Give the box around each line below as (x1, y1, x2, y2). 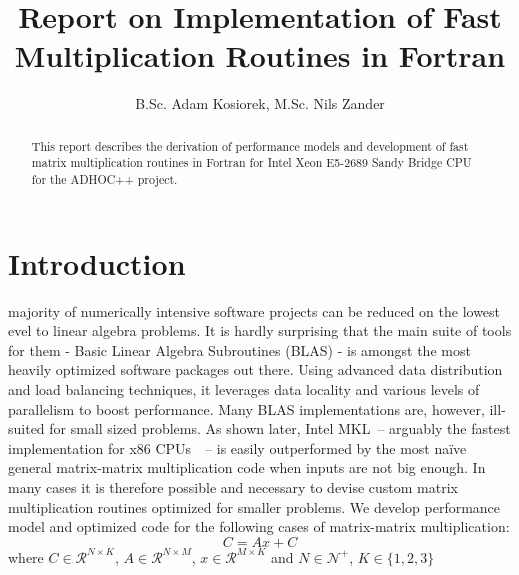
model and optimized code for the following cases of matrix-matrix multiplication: (8, 516, 510, 537)
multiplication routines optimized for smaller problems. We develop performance (8, 496, 501, 517)
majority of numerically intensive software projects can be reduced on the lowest (8, 300, 501, 321)
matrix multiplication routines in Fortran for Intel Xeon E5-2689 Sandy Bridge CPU (31, 154, 472, 171)
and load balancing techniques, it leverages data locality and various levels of (8, 378, 480, 399)
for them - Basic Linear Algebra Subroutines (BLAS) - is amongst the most (8, 339, 471, 360)
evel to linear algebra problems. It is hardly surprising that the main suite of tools (8, 320, 512, 341)
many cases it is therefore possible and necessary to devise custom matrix (8, 476, 458, 497)
